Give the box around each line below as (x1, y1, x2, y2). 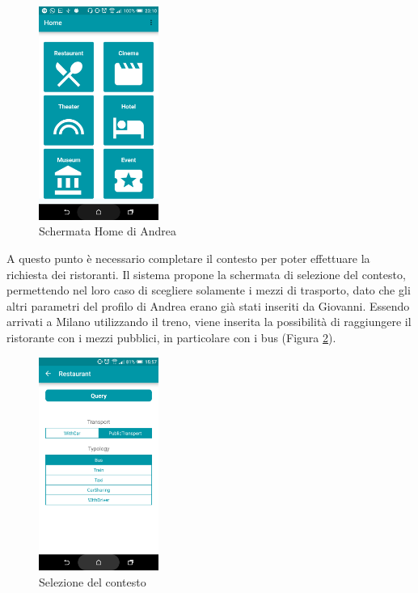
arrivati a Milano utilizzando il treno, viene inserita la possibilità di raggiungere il (6, 313, 412, 330)
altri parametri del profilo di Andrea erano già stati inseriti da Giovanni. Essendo (6, 297, 410, 314)
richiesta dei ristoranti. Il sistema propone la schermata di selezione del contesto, (6, 265, 406, 282)
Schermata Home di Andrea (39, 222, 177, 239)
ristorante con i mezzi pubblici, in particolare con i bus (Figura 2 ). (6, 328, 336, 345)
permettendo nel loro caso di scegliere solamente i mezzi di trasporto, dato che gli (6, 282, 411, 299)
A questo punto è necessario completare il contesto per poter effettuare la (6, 249, 370, 266)
